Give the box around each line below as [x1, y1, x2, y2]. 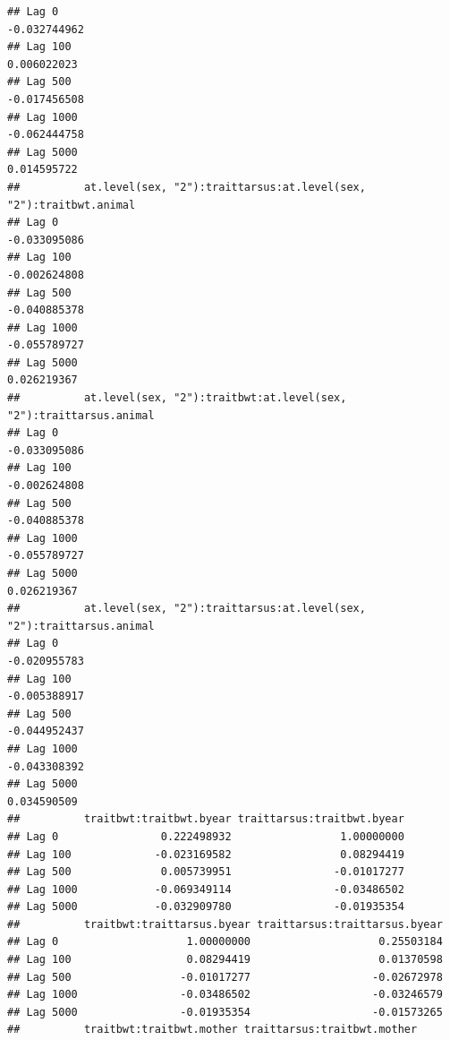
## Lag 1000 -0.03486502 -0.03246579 [7, 988, 443, 1001]
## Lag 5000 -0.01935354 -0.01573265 [7, 1005, 443, 1019]
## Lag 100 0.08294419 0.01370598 [7, 953, 443, 967]
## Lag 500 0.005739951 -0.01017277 [7, 865, 404, 879]
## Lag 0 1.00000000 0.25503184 [7, 935, 443, 949]
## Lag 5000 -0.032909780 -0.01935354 [7, 900, 404, 914]
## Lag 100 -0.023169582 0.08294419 [7, 847, 404, 861]
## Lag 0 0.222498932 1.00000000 [7, 829, 404, 843]
